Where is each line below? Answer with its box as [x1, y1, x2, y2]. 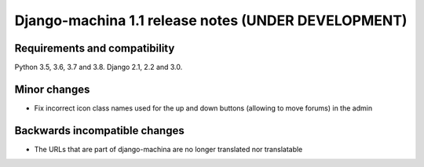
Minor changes [14, 82, 90, 96]
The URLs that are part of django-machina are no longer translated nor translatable [34, 144, 303, 154]
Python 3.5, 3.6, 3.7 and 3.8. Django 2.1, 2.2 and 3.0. [14, 63, 183, 72]
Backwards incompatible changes [14, 124, 185, 137]
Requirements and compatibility [14, 42, 175, 55]
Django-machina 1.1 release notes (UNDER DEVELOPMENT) [14, 12, 408, 29]
